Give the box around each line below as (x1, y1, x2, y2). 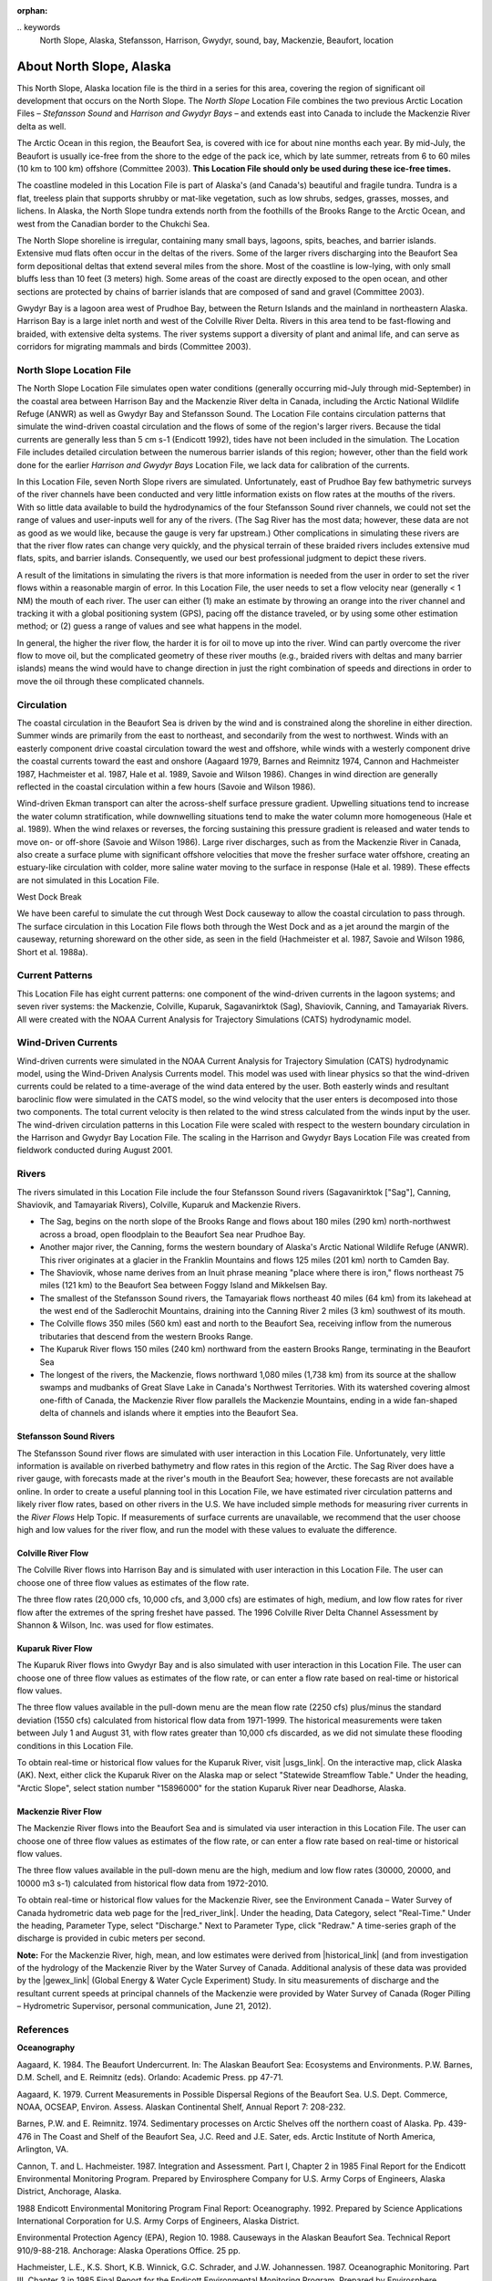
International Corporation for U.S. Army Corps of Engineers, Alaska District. (16, 2215, 300, 2226)
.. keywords (16, 22, 61, 33)
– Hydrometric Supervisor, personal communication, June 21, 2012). (16, 2001, 272, 2012)
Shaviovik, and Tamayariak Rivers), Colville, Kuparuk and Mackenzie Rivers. (16, 1199, 301, 1210)
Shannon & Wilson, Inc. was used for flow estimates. (16, 1620, 214, 1630)
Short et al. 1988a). (16, 946, 88, 957)
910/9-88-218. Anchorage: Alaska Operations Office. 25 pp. (16, 2245, 241, 2255)
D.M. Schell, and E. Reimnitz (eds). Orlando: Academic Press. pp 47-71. (16, 2072, 284, 2083)
